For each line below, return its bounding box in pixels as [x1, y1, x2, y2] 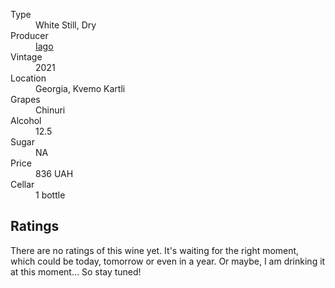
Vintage [10, 51, 43, 63]
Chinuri [35, 104, 66, 116]
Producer [10, 30, 49, 41]
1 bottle [35, 189, 66, 201]
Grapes [10, 94, 41, 105]
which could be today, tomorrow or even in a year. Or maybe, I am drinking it [10, 255, 326, 267]
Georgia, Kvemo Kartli [35, 83, 126, 94]
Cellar [10, 179, 35, 190]
